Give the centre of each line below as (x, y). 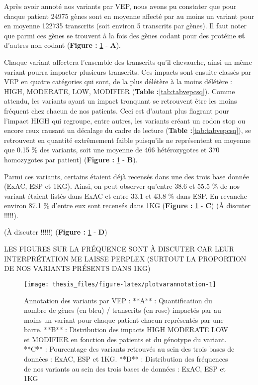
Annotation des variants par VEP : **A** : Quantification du (118, 300)
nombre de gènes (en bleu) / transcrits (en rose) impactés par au (123, 310)
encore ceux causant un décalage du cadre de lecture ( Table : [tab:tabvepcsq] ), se (128, 130)
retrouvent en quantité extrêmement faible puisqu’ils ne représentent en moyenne (127, 140)
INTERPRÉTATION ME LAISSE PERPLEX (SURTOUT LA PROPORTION (125, 258)
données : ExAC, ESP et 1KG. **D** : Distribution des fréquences (126, 359)
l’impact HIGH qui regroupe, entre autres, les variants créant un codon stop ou (125, 120)
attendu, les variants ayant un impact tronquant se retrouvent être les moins (121, 101)
